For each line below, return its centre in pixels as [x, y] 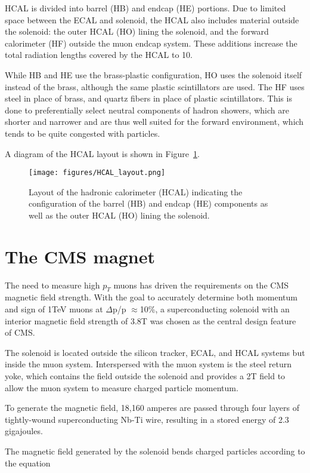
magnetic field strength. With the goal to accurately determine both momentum [151, 297]
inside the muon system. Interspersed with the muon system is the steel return [148, 364]
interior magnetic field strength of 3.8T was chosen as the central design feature [151, 320]
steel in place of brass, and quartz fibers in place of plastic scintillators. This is [148, 98]
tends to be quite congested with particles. [83, 133]
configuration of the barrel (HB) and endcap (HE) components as [148, 203]
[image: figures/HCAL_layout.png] [97, 173]
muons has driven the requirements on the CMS [201, 285]
